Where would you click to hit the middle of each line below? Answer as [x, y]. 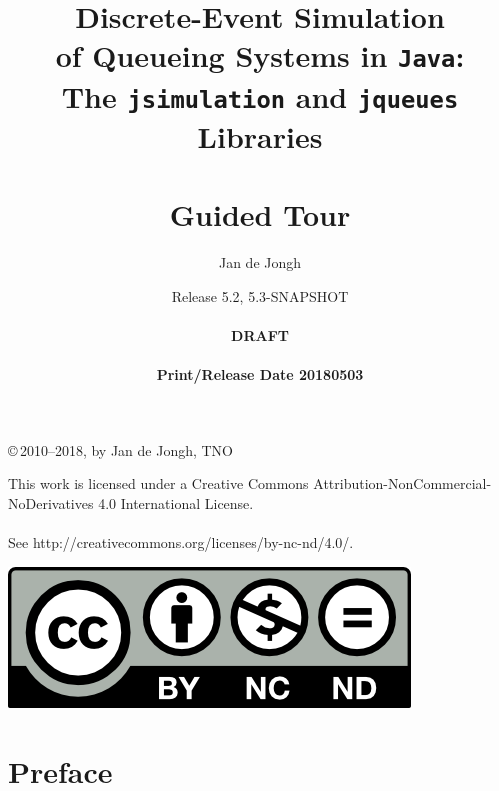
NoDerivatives [51, 503]
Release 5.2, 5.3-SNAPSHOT [260, 295]
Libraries [260, 136]
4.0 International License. [176, 503]
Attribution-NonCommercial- [402, 483]
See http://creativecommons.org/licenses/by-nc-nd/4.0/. [181, 542]
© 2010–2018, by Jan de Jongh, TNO [121, 449]
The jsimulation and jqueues [260, 95]
